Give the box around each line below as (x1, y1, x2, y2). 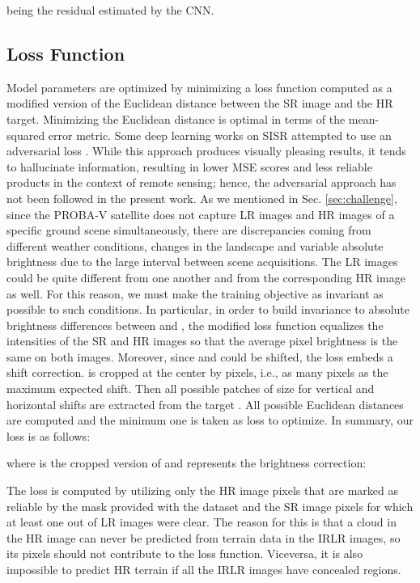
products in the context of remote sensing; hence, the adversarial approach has (6, 174, 397, 191)
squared (6, 126, 45, 143)
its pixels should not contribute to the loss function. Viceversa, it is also (6, 545, 363, 562)
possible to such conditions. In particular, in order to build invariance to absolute (6, 301, 410, 318)
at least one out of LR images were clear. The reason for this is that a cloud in (6, 513, 397, 530)
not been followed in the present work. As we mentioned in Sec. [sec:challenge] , (6, 189, 397, 206)
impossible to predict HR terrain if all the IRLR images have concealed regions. (6, 561, 401, 578)
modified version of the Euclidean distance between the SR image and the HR (6, 95, 393, 112)
